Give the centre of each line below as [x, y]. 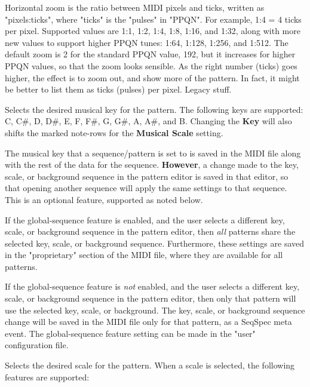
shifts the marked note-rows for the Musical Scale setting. [114, 132]
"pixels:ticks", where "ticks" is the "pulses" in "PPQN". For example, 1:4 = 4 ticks [153, 19]
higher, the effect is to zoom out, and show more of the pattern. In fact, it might [152, 77]
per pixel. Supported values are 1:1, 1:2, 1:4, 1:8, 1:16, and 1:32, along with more [153, 31]
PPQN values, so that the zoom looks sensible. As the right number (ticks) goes [151, 65]
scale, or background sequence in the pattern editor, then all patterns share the [150, 231]
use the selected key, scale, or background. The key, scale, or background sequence [155, 310]
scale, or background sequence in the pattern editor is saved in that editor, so [147, 176]
